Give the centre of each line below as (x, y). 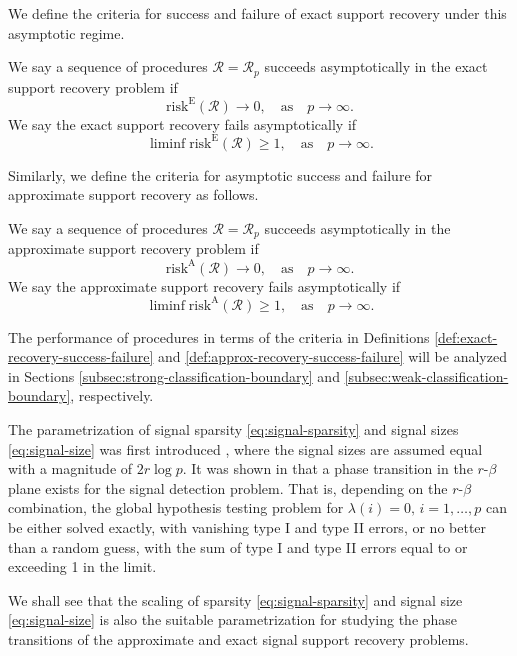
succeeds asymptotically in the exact (376, 66)
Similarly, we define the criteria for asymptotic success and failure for (220, 174)
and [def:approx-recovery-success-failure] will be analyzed (332, 356)
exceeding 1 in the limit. (82, 566)
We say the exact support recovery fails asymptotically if (182, 123)
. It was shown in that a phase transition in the (327, 468)
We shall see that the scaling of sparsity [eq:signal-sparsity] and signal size (235, 599)
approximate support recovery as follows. (133, 194)
